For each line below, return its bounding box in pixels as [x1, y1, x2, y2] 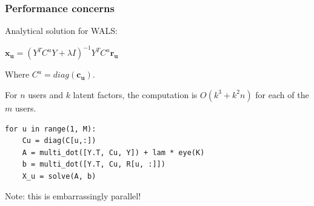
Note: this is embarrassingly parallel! [5, 190, 141, 202]
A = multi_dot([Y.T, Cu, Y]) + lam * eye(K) [22, 148, 205, 157]
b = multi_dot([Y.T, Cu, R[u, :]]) [22, 160, 165, 169]
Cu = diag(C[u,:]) [22, 136, 96, 145]
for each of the [255, 88, 309, 101]
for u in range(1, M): [5, 124, 96, 133]
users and [28, 88, 63, 101]
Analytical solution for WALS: [5, 24, 118, 37]
